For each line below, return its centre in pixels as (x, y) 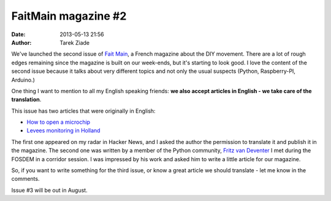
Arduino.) (23, 80)
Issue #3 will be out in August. (50, 190)
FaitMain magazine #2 (69, 16)
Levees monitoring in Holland (63, 131)
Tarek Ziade (75, 42)
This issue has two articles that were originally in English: (83, 111)
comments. (25, 179)
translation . (26, 100)
